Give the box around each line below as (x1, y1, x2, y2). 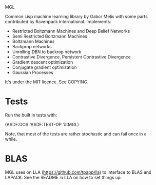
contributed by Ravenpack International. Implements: (5, 19, 111, 24)
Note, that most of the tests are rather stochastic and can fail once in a (5, 131, 147, 137)
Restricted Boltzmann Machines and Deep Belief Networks (12, 28, 130, 34)
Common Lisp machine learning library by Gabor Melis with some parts (5, 14, 148, 19)
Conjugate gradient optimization (12, 64, 77, 70)
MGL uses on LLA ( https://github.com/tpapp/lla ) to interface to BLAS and (5, 169, 152, 175)
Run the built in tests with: (5, 112, 57, 118)
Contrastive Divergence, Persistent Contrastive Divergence (12, 54, 131, 60)
